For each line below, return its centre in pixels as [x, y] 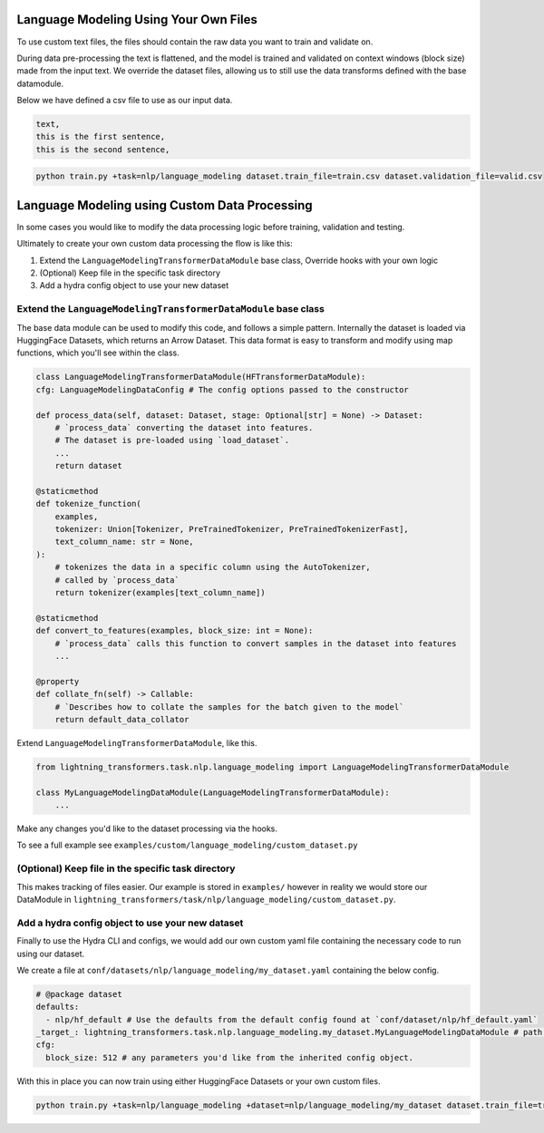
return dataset [88, 466]
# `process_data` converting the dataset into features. [184, 427]
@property [58, 681]
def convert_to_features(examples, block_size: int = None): [175, 631]
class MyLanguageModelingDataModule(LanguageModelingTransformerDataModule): [213, 792]
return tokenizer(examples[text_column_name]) [160, 593]
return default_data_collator [122, 719]
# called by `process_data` [117, 580]
